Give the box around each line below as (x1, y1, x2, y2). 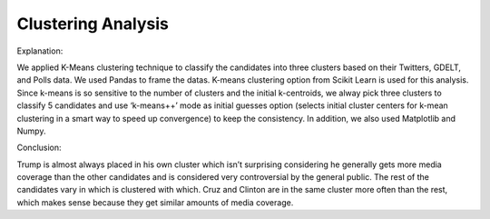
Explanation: (16, 45, 64, 56)
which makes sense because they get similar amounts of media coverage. (16, 196, 294, 208)
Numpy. (16, 125, 46, 136)
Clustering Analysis (16, 14, 170, 34)
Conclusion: (16, 142, 63, 154)
